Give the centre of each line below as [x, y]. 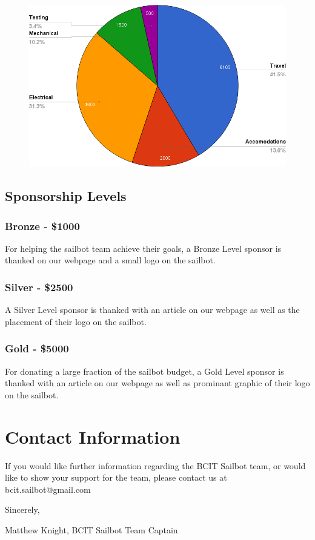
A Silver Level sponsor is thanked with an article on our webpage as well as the [152, 310]
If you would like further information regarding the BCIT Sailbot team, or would [155, 465]
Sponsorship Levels [66, 196]
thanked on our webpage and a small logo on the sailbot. [110, 260]
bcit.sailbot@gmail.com [48, 489]
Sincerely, [22, 509]
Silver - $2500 [39, 287]
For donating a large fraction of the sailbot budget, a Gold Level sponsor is [144, 371]
